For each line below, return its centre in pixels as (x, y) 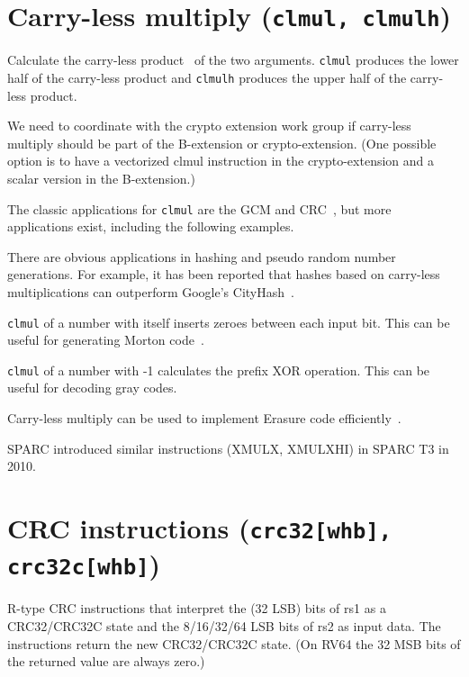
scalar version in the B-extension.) (101, 178)
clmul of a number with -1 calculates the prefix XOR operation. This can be (219, 370)
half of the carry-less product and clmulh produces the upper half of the (207, 77)
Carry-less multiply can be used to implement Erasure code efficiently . (204, 418)
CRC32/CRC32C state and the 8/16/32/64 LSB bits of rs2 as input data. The (224, 626)
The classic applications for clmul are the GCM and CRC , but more (199, 208)
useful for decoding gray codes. (92, 388)
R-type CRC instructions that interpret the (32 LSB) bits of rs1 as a (197, 608)
